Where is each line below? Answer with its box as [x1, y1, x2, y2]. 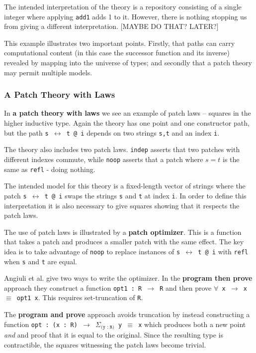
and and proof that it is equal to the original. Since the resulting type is [4, 330, 224, 340]
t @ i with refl [198, 246, 249, 256]
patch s [4, 190, 27, 200]
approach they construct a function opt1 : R [4, 282, 142, 293]
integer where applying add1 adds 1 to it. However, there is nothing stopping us [4, 11, 247, 21]
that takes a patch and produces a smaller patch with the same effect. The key [4, 236, 244, 247]
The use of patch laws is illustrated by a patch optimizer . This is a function [4, 226, 242, 237]
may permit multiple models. [4, 67, 92, 77]
